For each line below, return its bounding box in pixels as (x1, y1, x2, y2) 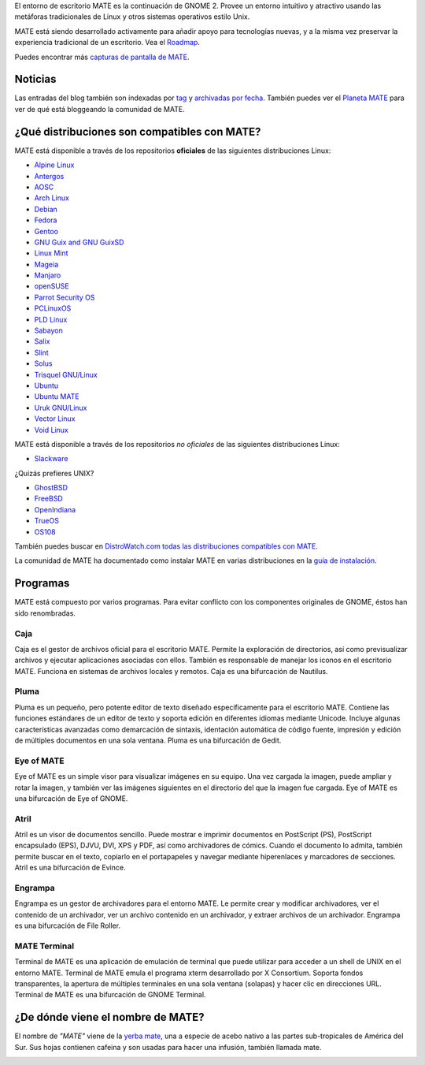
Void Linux (34, 425, 68, 434)
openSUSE (34, 281, 70, 291)
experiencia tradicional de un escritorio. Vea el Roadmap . (14, 38, 201, 47)
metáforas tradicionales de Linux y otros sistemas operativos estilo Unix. (14, 12, 250, 21)
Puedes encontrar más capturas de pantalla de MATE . (14, 52, 190, 61)
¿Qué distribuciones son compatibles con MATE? (14, 125, 261, 138)
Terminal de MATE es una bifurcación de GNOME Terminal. (14, 990, 206, 1000)
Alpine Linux (34, 160, 75, 169)
